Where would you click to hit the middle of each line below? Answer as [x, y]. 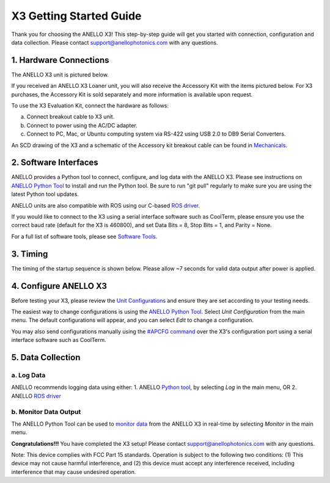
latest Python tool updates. [45, 194]
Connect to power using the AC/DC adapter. [82, 125]
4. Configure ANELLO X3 [59, 286]
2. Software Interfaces [55, 163]
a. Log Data [28, 375]
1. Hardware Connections [60, 60]
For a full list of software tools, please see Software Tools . [84, 236]
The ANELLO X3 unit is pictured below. [60, 74]
